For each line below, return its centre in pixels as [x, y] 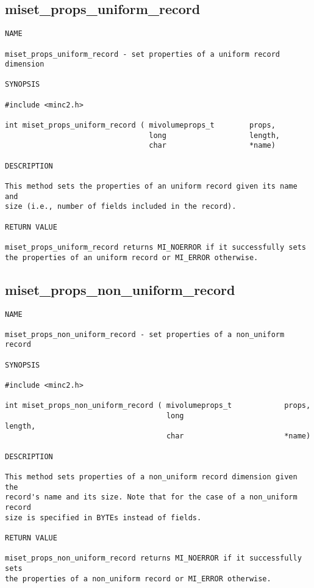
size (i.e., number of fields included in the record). [121, 207]
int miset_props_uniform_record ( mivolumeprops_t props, [140, 125]
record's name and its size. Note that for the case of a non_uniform [151, 497]
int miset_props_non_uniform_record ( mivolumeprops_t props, [158, 406]
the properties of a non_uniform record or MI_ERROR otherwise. [138, 579]
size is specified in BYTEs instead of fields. [103, 517]
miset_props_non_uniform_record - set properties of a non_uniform [145, 334]
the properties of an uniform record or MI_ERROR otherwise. [132, 257]
